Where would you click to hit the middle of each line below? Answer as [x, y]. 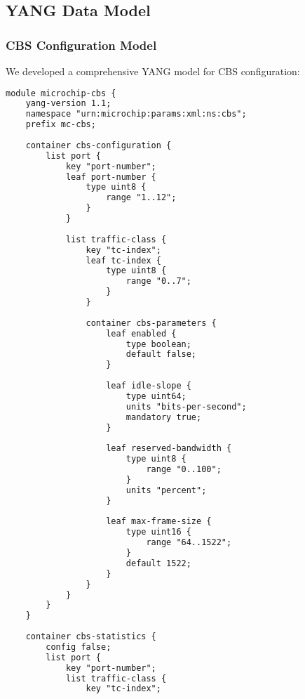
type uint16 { [158, 532]
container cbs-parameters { [151, 323]
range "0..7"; [158, 281]
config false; [79, 647]
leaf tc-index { [123, 260]
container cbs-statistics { [91, 637]
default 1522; [158, 563]
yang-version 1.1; [68, 104]
